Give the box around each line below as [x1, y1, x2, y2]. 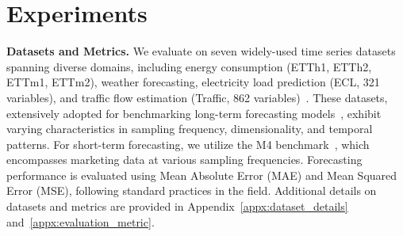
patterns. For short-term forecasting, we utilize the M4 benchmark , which [6, 135, 370, 152]
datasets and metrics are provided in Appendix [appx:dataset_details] [6, 198, 348, 215]
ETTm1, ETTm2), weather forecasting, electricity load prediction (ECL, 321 [6, 74, 380, 90]
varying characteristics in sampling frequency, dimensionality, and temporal [6, 120, 373, 137]
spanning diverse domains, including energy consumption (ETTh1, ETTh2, [6, 58, 372, 74]
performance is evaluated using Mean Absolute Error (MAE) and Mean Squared [6, 166, 397, 183]
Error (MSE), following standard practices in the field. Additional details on [6, 182, 377, 199]
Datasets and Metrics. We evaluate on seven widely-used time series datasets [6, 43, 396, 59]
